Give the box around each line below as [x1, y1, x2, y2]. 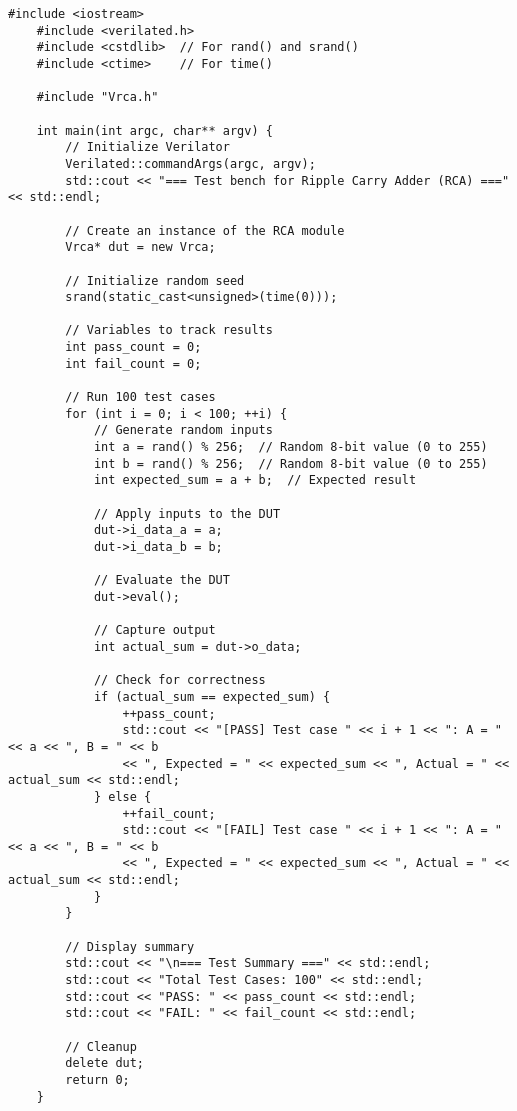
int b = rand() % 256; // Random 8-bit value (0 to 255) [93, 456, 488, 471]
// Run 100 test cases [65, 390, 216, 405]
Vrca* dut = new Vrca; [65, 240, 216, 255]
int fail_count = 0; [65, 356, 202, 371]
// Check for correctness [93, 673, 266, 688]
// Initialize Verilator [65, 140, 230, 155]
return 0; [65, 1073, 130, 1087]
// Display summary [65, 939, 195, 954]
